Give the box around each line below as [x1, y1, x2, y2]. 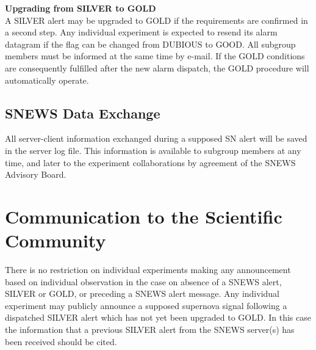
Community [5, 228, 106, 253]
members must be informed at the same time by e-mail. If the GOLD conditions [5, 49, 305, 62]
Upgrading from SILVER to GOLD [5, 2, 156, 14]
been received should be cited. [5, 335, 117, 348]
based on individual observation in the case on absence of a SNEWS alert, [5, 275, 282, 288]
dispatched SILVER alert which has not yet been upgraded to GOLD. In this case [5, 311, 311, 324]
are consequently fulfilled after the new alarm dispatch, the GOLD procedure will [5, 61, 309, 74]
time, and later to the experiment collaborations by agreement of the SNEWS [5, 156, 296, 169]
